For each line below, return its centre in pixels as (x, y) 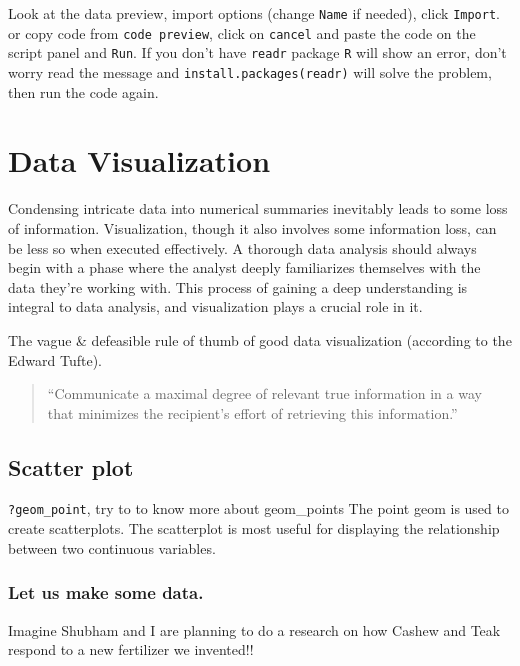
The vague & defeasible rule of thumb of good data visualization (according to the (260, 339)
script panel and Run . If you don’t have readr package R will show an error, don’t (257, 52)
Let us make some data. (106, 592)
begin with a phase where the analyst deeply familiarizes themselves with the (244, 267)
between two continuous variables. (112, 547)
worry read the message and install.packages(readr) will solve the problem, (250, 71)
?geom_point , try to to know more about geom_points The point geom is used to (258, 508)
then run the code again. (83, 91)
